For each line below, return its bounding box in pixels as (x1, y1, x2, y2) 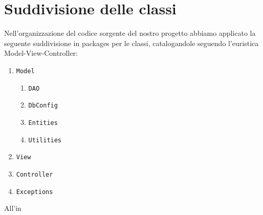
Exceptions (16, 188, 53, 196)
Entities (28, 119, 58, 126)
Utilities (28, 136, 62, 144)
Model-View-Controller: (4, 48, 78, 58)
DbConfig (28, 102, 58, 110)
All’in (4, 203, 21, 213)
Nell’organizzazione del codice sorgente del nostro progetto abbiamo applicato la (4, 28, 256, 38)
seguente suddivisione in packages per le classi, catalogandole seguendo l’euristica (4, 37, 259, 48)
